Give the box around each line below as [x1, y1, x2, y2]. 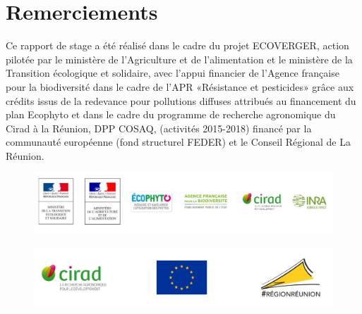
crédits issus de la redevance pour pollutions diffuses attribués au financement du [6, 93, 356, 108]
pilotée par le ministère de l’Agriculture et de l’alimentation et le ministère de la [6, 51, 353, 66]
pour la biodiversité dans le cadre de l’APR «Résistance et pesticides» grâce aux [6, 79, 354, 94]
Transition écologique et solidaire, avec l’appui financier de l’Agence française [6, 65, 339, 80]
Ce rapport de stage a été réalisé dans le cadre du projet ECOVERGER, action [6, 38, 349, 53]
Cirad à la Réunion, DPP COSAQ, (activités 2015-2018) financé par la [6, 120, 312, 135]
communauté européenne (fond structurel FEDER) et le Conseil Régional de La [6, 134, 351, 149]
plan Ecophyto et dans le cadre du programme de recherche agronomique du [6, 107, 336, 122]
